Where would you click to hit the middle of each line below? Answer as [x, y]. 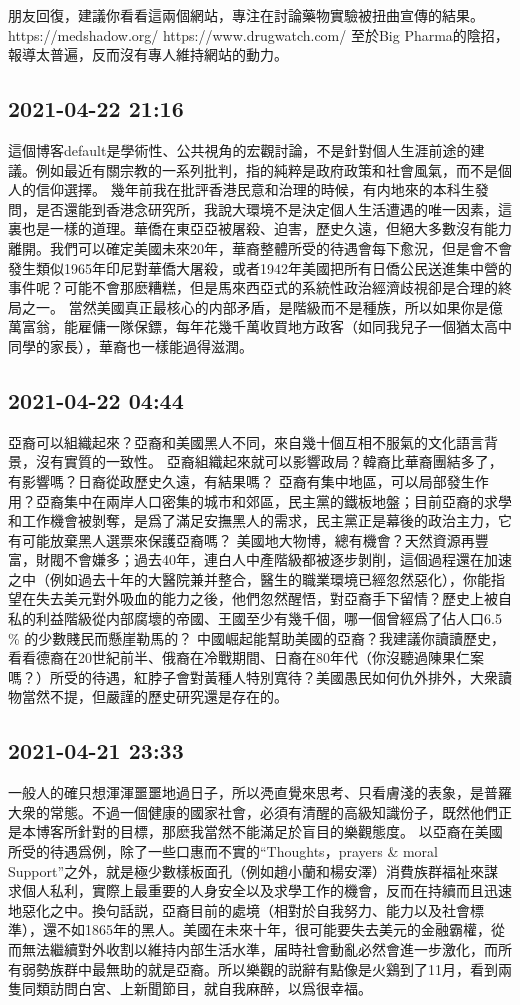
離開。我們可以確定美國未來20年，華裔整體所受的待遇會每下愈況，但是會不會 [260, 247]
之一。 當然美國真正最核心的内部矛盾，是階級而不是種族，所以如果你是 [255, 306]
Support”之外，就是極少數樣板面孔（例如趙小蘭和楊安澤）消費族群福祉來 [246, 870]
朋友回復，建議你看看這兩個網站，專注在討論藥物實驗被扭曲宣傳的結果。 [246, 15]
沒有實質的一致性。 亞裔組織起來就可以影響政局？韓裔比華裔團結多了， [269, 461]
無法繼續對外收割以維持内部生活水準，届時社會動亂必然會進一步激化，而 [259, 948]
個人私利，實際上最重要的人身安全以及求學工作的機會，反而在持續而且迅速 [266, 890]
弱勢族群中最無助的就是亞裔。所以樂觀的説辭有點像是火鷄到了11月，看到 [259, 968]
